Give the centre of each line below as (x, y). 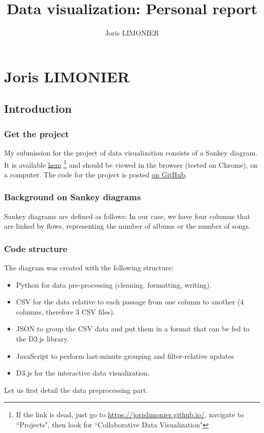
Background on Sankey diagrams (73, 197)
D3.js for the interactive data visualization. (83, 373)
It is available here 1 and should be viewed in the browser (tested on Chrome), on (131, 164)
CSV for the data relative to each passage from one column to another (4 (130, 302)
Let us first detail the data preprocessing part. (76, 390)
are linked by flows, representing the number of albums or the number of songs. (127, 226)
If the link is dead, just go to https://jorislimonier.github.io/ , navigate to (130, 414)
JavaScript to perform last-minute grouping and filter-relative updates (125, 355)
